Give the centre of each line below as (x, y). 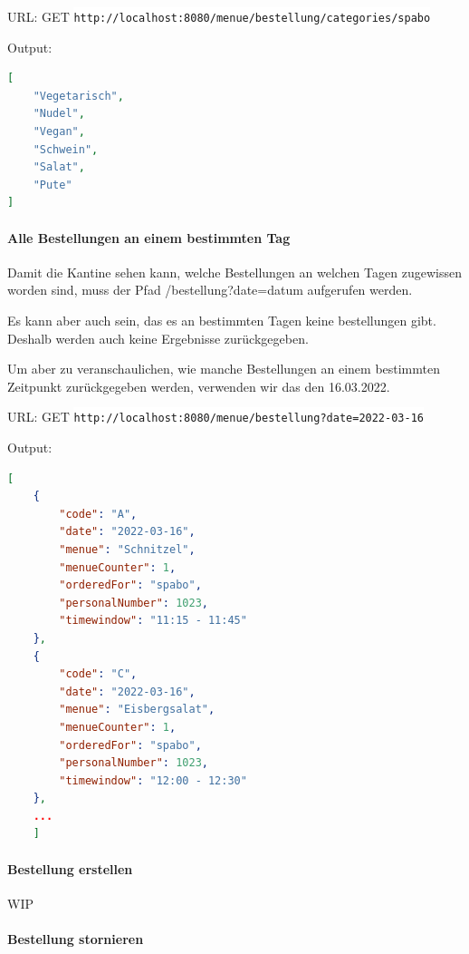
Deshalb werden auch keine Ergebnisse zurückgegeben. (158, 338)
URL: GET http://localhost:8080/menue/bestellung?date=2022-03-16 (215, 417)
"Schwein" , (66, 149)
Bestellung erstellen (70, 868)
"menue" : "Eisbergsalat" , (137, 710)
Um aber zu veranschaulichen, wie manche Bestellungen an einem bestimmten (224, 369)
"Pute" (53, 185)
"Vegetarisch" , (78, 96)
